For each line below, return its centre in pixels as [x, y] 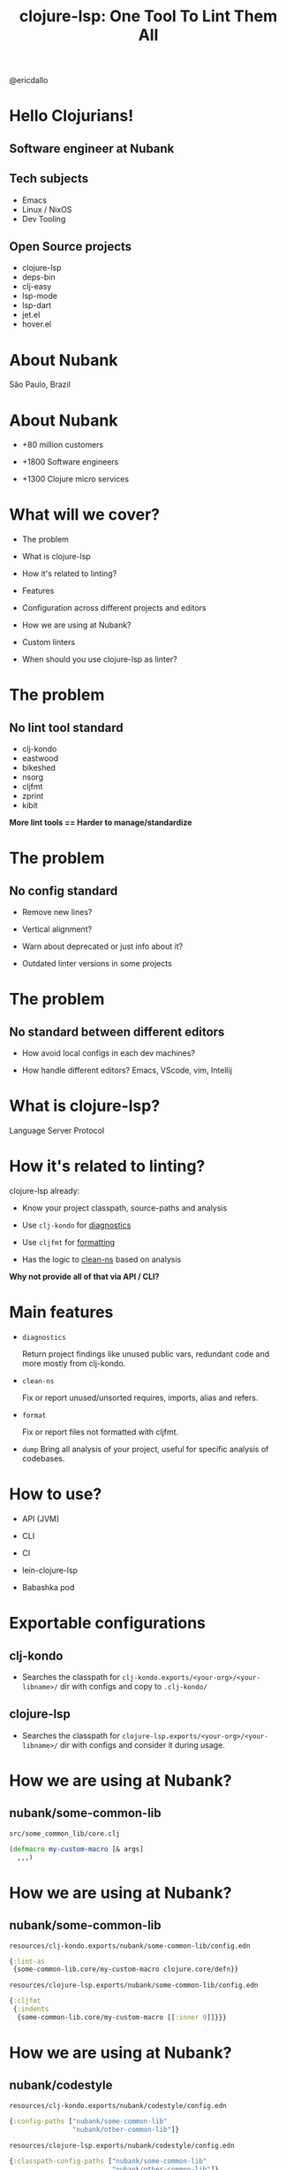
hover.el [36, 324]
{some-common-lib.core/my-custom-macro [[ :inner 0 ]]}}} [122, 2018]
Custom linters [49, 643]
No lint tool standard [66, 727]
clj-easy [37, 287]
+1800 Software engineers [70, 462]
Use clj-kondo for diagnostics [76, 1225]
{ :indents [31, 2009]
